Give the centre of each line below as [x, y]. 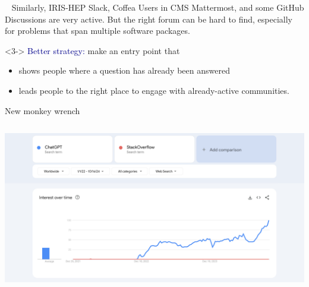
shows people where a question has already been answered [124, 70]
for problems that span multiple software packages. [97, 31]
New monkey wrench [42, 110]
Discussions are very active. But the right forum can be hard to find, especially [149, 19]
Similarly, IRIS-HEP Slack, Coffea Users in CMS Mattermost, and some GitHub [158, 7]
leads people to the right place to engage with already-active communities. [154, 90]
